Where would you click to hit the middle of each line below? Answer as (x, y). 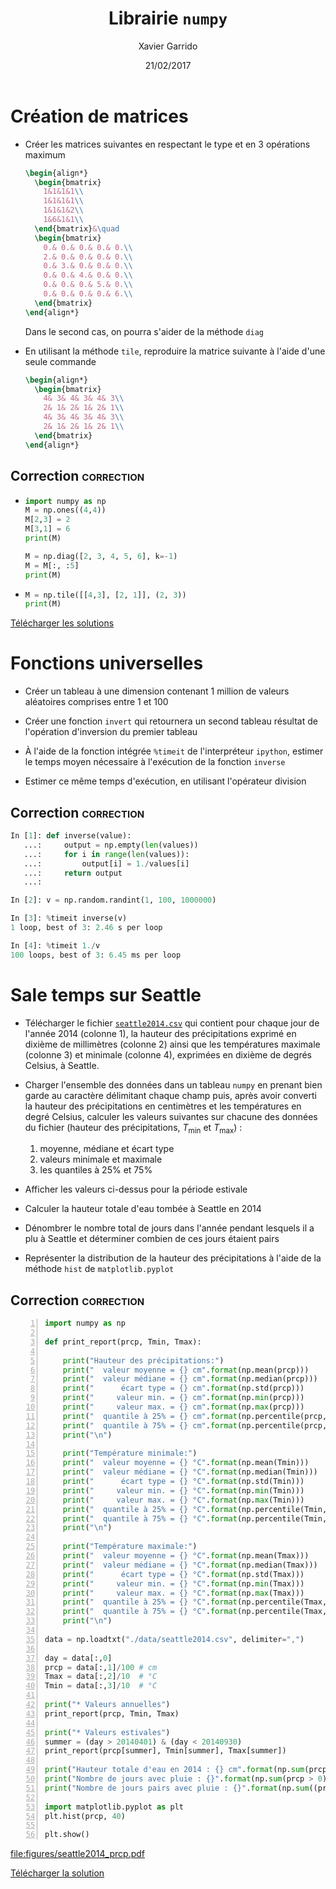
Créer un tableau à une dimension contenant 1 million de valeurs (157, 691)
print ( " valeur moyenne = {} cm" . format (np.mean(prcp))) (186, 1370)
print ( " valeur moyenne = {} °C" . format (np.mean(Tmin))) (186, 1463)
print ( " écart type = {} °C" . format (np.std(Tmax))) (183, 1574)
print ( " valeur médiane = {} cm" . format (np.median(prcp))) (190, 1379)
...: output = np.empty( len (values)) (111, 845)
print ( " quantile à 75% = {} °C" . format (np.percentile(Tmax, (195, 1612)
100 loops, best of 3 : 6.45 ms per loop (96, 955)
